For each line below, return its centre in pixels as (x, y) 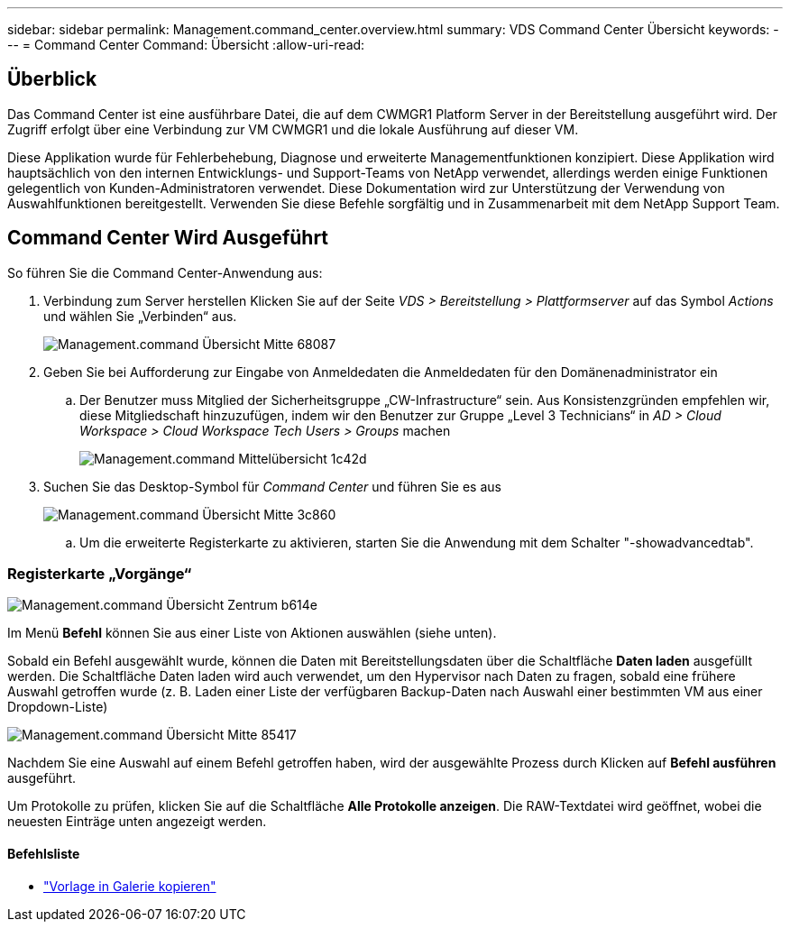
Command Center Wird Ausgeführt (168, 238)
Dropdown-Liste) (58, 707)
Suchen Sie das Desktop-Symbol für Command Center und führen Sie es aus (272, 486)
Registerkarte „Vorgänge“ (100, 574)
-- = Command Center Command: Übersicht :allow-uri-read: (186, 45)
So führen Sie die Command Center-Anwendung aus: (165, 272)
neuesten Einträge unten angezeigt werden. (137, 822)
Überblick (52, 79)
